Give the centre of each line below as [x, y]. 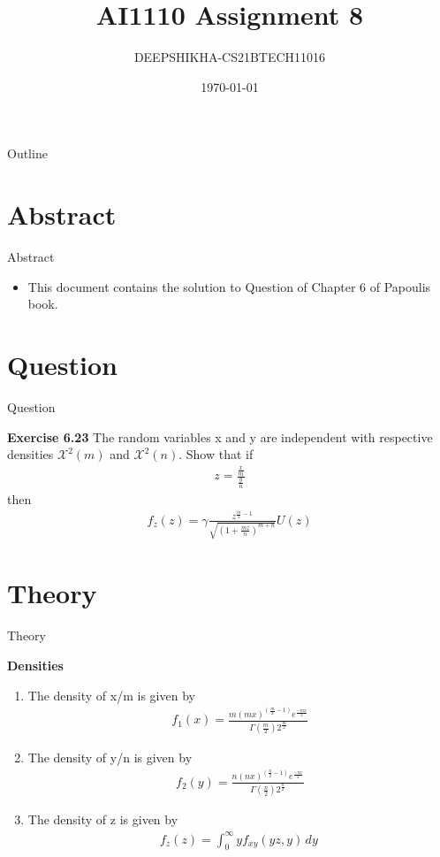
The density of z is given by [103, 819]
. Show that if [216, 454]
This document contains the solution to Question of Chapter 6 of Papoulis [229, 286]
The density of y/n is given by [110, 758]
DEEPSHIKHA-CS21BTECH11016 [230, 57]
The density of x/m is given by [111, 695]
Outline [27, 153]
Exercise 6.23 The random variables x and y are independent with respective [220, 436]
